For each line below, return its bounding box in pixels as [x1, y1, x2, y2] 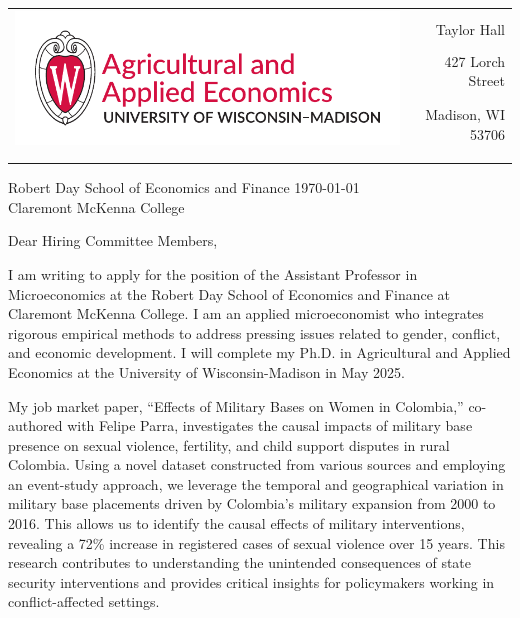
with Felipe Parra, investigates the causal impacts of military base [67, 415, 473, 436]
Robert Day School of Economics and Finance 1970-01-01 [8, 177, 360, 198]
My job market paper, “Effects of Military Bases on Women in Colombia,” [8, 395, 464, 416]
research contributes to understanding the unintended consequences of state [8, 552, 472, 573]
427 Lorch [444, 50, 505, 71]
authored [8, 415, 63, 436]
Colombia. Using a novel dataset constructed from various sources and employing [8, 454, 506, 475]
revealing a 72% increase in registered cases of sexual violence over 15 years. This [8, 532, 505, 553]
